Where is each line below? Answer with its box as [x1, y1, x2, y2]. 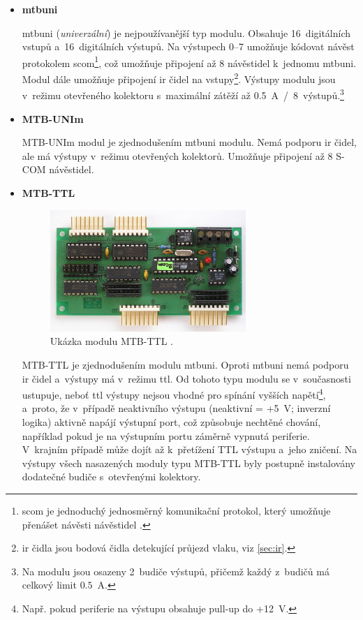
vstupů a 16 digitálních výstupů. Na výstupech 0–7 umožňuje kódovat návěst [22, 39, 355, 54]
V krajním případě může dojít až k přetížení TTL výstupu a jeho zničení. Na [22, 442, 357, 457]
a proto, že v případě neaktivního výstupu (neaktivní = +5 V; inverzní [22, 401, 331, 415]
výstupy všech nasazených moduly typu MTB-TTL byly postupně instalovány [22, 455, 355, 470]
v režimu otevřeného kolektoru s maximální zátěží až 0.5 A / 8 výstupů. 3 [22, 86, 344, 102]
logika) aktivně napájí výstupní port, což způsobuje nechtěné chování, [22, 414, 321, 429]
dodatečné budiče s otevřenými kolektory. [22, 469, 201, 484]
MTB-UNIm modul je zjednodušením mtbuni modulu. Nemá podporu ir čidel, [22, 135, 357, 149]
